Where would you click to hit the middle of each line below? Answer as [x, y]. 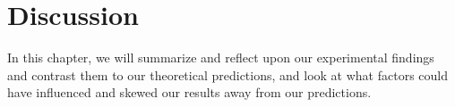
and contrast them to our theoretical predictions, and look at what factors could [228, 74]
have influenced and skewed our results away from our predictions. [189, 92]
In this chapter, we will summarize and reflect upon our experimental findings [221, 58]
